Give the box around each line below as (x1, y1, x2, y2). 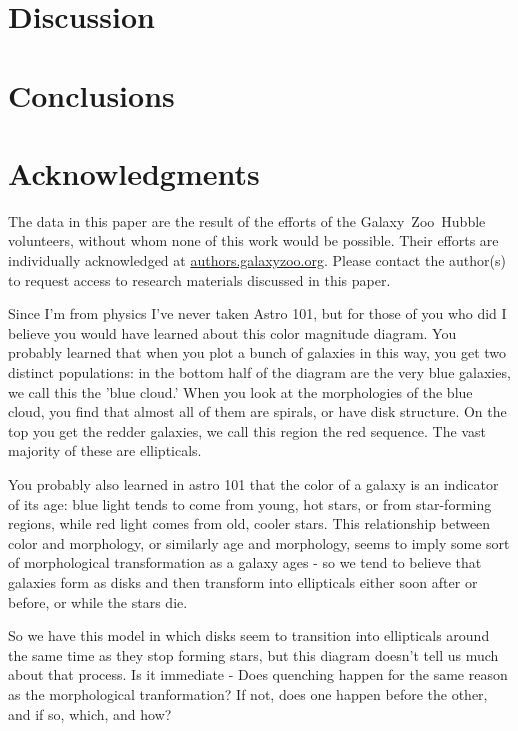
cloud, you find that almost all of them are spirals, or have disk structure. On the (8, 401, 507, 422)
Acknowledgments (8, 152, 260, 193)
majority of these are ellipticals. (8, 440, 202, 461)
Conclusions (8, 74, 175, 115)
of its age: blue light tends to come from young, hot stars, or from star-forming (8, 493, 492, 514)
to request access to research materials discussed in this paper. (8, 269, 391, 290)
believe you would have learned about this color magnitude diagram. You (8, 322, 457, 343)
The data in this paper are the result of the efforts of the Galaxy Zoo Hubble (8, 210, 486, 231)
